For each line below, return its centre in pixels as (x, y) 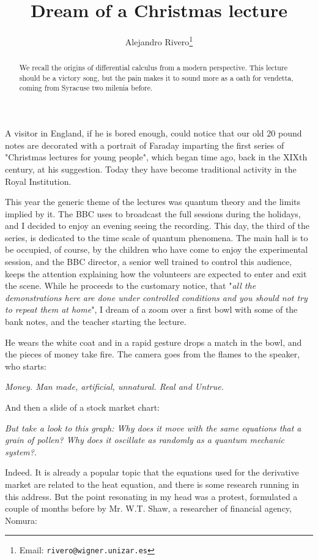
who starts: (26, 366)
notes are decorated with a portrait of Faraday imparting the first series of (145, 145)
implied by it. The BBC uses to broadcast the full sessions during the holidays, (153, 213)
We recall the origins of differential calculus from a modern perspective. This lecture (153, 68)
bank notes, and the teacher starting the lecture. (96, 322)
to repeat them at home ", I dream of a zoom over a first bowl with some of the (151, 309)
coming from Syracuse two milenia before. (86, 88)
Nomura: (21, 520)
